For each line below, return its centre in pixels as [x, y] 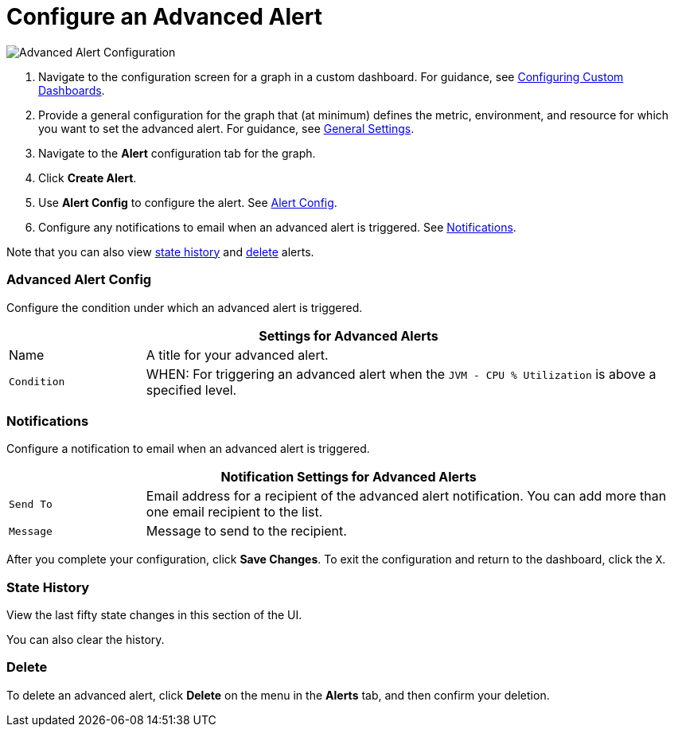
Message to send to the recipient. [246, 531]
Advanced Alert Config [79, 280]
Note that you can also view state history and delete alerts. [160, 251]
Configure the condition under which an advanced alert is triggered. [185, 307]
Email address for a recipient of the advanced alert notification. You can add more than [406, 496]
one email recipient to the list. [234, 512]
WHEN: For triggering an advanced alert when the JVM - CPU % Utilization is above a [401, 374]
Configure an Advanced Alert [164, 17]
